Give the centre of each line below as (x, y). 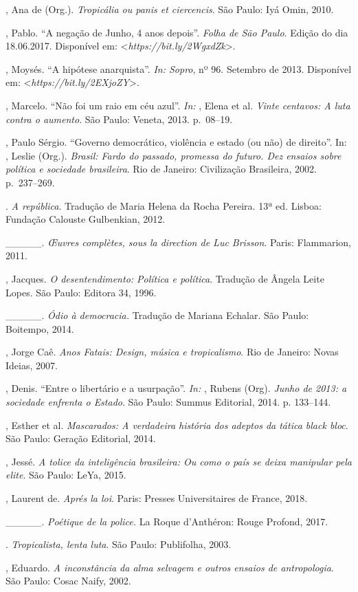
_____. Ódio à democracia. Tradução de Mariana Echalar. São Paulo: (157, 315)
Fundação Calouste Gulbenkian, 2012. (86, 219)
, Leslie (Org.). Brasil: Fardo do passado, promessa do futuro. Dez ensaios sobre (174, 155)
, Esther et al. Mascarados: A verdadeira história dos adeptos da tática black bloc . (177, 425)
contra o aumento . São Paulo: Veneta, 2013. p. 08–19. (119, 119)
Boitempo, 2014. (40, 328)
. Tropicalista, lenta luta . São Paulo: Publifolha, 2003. (119, 544)
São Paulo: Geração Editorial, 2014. (81, 438)
